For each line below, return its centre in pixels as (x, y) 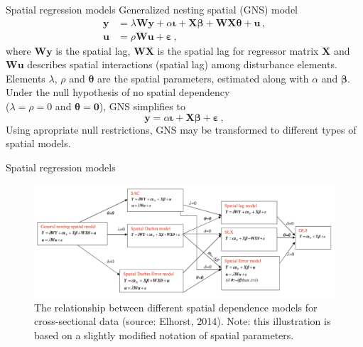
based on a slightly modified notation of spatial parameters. (164, 335)
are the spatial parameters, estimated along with (203, 78)
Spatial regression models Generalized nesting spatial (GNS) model (152, 9)
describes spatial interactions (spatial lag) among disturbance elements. (182, 64)
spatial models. (38, 143)
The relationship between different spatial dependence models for (176, 307)
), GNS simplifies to (142, 106)
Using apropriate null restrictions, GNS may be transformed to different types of (181, 129)
